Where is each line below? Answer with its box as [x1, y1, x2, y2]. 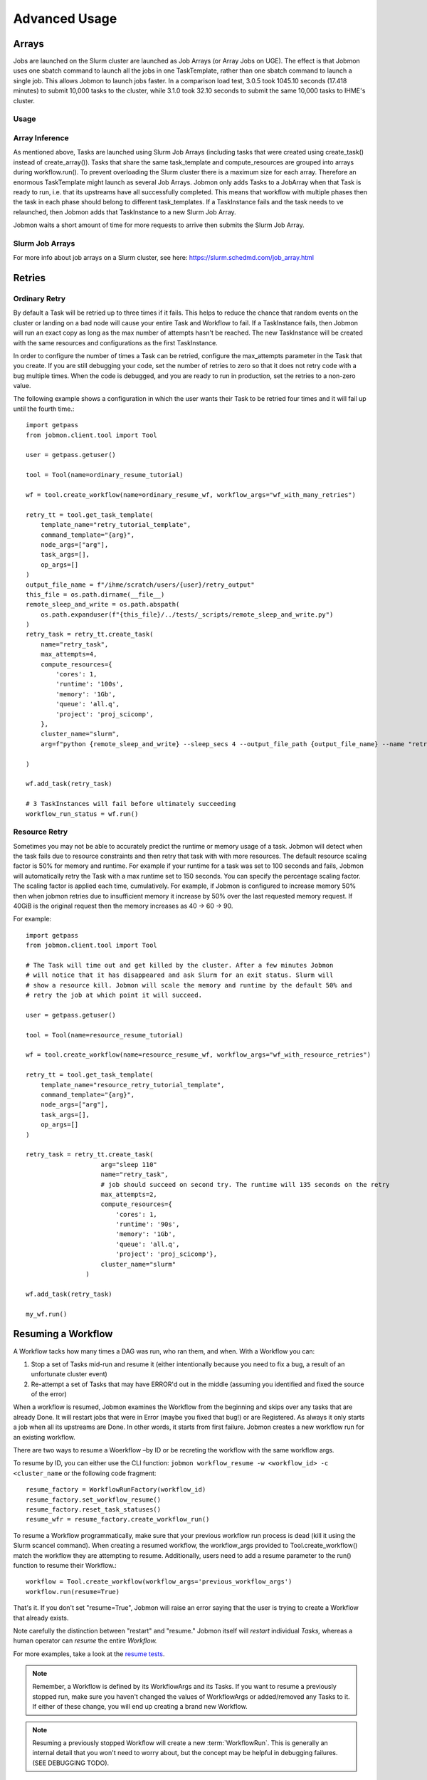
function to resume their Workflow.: [13, 1561, 117, 1569]
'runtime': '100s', [56, 680, 124, 689]
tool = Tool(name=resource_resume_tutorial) [26, 1031, 184, 1039]
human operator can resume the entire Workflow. [13, 1636, 157, 1645]
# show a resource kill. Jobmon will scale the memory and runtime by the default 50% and [26, 981, 352, 989]
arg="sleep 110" [100, 1161, 158, 1168]
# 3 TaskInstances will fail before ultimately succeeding [26, 800, 236, 808]
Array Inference [13, 132, 69, 142]
